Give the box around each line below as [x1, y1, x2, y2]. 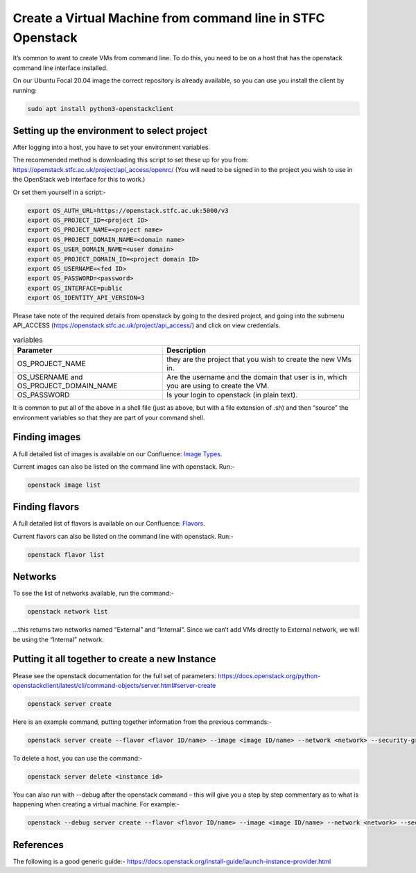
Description [166, 345, 206, 355]
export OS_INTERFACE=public [27, 284, 123, 292]
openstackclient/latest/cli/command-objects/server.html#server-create [12, 681, 216, 689]
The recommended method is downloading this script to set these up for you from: [12, 156, 249, 164]
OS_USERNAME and [17, 372, 83, 382]
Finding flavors [12, 501, 80, 513]
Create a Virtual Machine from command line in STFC [12, 10, 325, 26]
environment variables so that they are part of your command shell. [12, 413, 205, 422]
